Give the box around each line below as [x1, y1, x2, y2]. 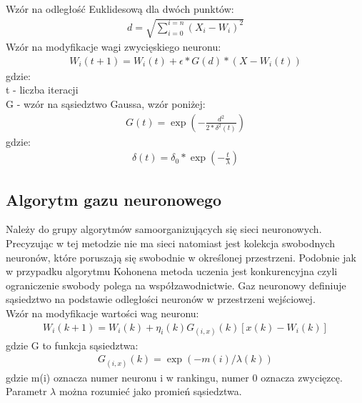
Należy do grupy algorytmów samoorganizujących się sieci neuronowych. [6, 222, 322, 237]
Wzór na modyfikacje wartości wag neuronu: [6, 306, 199, 320]
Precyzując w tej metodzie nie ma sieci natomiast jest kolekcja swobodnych [6, 236, 335, 251]
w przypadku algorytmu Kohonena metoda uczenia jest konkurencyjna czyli [6, 264, 338, 279]
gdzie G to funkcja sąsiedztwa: [6, 337, 139, 352]
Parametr [6, 384, 47, 399]
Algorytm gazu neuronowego [6, 188, 222, 210]
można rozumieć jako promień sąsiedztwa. [59, 384, 242, 399]
